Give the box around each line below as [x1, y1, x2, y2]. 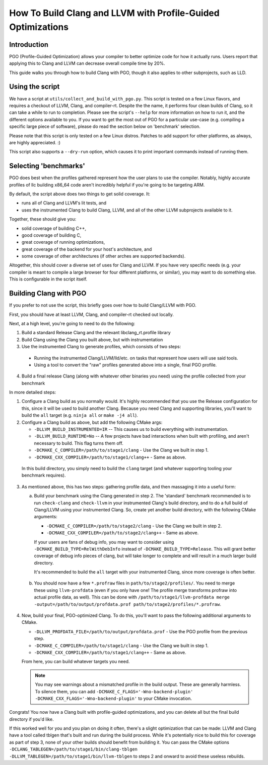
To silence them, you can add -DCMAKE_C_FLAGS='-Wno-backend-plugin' [35, 688, 194, 694]
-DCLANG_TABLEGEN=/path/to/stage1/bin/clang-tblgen [9, 747, 138, 752]
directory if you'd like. [9, 716, 54, 722]
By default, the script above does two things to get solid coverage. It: [9, 191, 151, 196]
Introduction [9, 40, 49, 49]
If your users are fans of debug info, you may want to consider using [34, 539, 174, 545]
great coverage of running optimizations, [21, 239, 105, 245]
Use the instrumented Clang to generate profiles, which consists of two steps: [21, 344, 181, 350]
